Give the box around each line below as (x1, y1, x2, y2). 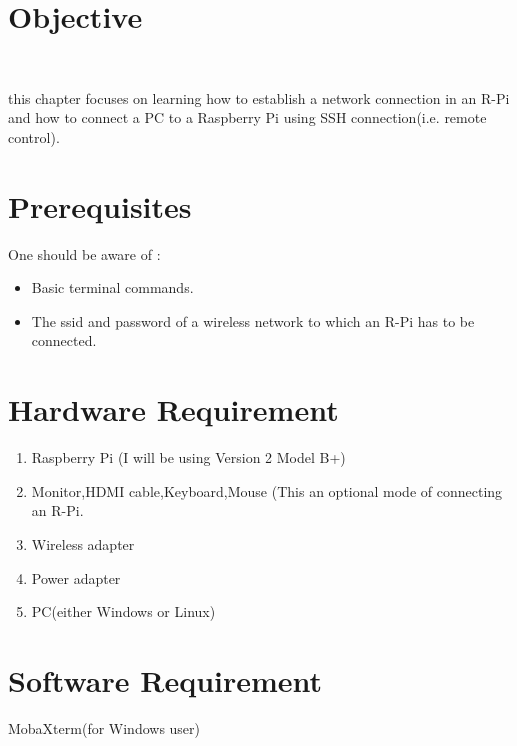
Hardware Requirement (8, 389, 339, 430)
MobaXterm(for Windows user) (8, 717, 201, 738)
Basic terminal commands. (31, 277, 194, 298)
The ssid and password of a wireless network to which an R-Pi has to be (31, 310, 475, 331)
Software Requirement (8, 659, 323, 700)
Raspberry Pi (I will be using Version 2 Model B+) (31, 447, 346, 468)
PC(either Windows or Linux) (31, 601, 216, 622)
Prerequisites (8, 185, 192, 226)
